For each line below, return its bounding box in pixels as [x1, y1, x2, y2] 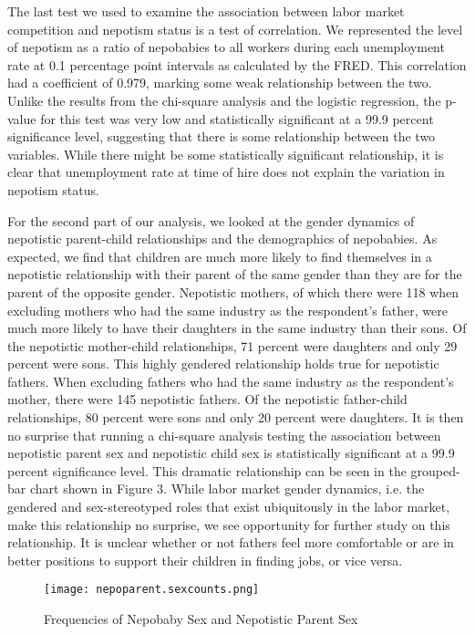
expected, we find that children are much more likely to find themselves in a [7, 246, 432, 265]
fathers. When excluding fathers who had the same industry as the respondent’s [7, 371, 454, 390]
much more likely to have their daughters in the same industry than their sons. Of [7, 318, 467, 338]
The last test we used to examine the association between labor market [7, 2, 405, 20]
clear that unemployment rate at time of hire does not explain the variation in [7, 162, 445, 182]
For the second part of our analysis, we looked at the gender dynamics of [7, 211, 415, 230]
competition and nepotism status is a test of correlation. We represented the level [7, 19, 463, 38]
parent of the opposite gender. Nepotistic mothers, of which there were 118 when [7, 282, 460, 301]
